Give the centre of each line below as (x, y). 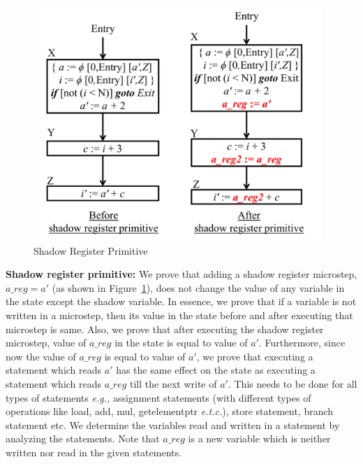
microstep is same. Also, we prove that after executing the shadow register (165, 329)
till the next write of (173, 383)
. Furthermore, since (302, 343)
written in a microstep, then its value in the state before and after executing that (179, 315)
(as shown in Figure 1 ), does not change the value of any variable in (198, 287)
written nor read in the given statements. (94, 452)
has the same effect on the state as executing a (216, 370)
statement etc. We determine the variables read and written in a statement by (173, 424)
